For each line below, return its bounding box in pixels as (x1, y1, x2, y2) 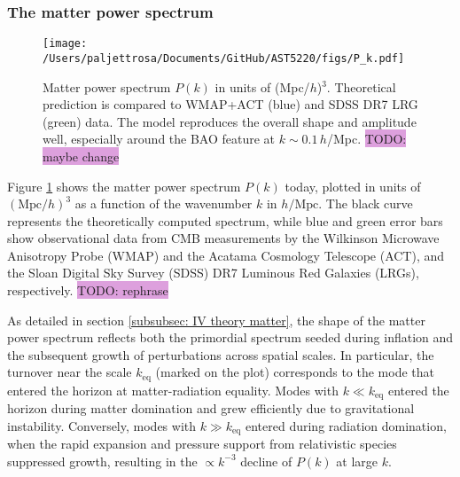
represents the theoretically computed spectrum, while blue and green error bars (7, 211, 443, 230)
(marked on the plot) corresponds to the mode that (155, 363, 435, 381)
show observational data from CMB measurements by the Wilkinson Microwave (7, 229, 440, 247)
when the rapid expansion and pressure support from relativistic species (7, 434, 397, 453)
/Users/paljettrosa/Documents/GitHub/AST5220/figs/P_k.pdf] (43, 51, 405, 65)
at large (336, 451, 378, 470)
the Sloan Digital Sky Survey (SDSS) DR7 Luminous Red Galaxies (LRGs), (7, 263, 419, 282)
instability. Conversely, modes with (7, 416, 197, 434)
